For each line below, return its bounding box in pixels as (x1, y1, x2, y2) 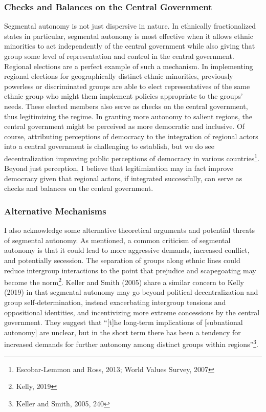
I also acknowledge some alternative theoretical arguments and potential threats (4, 225, 255, 235)
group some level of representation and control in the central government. (4, 51, 234, 61)
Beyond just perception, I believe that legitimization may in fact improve (4, 163, 233, 174)
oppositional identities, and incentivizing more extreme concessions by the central (4, 307, 260, 317)
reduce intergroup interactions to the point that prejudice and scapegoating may (4, 265, 256, 275)
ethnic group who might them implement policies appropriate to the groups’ (4, 91, 243, 101)
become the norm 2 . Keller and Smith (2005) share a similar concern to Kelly (4, 275, 244, 287)
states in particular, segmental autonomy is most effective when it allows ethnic (4, 30, 253, 41)
